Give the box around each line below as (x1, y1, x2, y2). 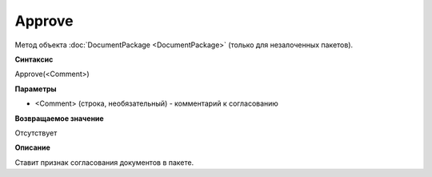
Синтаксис (14, 54, 54, 64)
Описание (14, 143, 51, 152)
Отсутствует (14, 128, 58, 138)
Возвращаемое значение (14, 113, 104, 123)
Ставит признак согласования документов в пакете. (14, 157, 194, 167)
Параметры (14, 84, 57, 94)
